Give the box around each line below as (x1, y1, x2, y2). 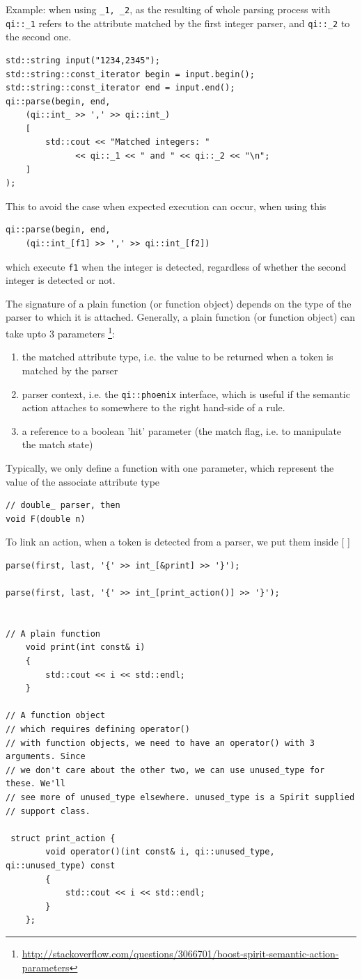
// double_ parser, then (6, 500, 120, 511)
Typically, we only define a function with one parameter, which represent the (6, 460, 334, 475)
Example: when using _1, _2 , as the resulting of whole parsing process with (6, 2, 331, 16)
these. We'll (6, 779, 65, 789)
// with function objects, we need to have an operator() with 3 (6, 738, 315, 748)
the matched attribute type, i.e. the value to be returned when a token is (22, 349, 333, 364)
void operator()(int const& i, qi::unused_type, (45, 847, 275, 857)
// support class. (6, 806, 90, 816)
